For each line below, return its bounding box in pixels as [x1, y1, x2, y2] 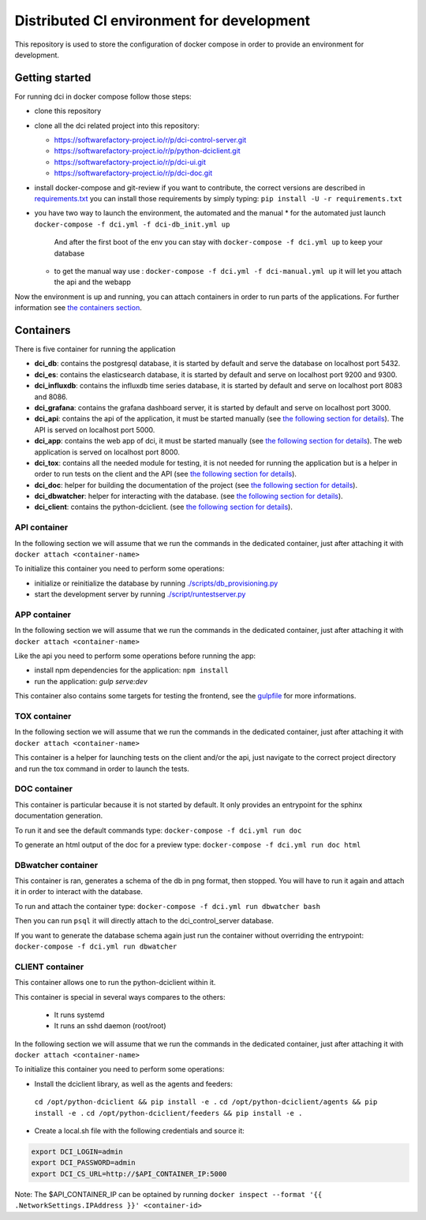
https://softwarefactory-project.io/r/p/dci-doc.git [54, 168, 213, 178]
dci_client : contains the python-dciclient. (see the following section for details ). [34, 502, 293, 512]
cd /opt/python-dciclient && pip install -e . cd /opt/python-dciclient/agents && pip [34, 1098, 378, 1106]
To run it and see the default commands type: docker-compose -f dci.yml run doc [14, 825, 302, 835]
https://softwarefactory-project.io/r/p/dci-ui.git [54, 157, 207, 167]
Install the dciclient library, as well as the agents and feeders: [34, 1079, 233, 1088]
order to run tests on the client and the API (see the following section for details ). [34, 470, 297, 479]
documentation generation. [14, 811, 103, 821]
